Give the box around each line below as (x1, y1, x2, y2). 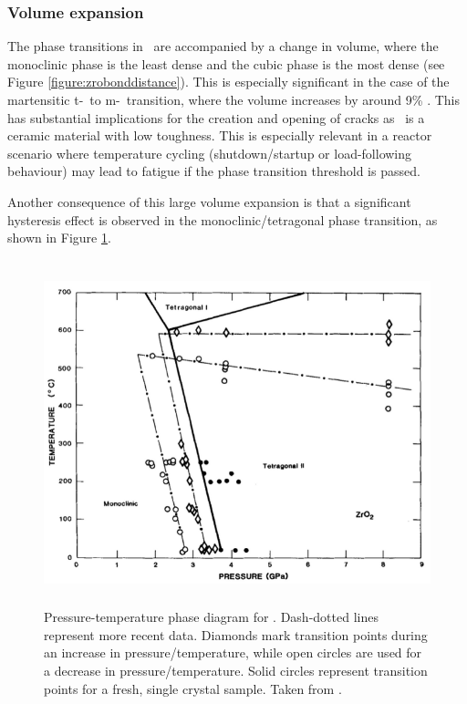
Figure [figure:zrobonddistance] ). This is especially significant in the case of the (7, 72, 450, 91)
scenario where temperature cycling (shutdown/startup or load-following (7, 143, 412, 162)
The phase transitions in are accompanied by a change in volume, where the (7, 36, 439, 56)
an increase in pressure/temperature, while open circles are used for (44, 643, 422, 662)
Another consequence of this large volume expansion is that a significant (7, 192, 411, 211)
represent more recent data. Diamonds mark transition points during (44, 625, 428, 644)
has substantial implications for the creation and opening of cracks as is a (7, 108, 425, 127)
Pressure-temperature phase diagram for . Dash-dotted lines (44, 607, 379, 626)
